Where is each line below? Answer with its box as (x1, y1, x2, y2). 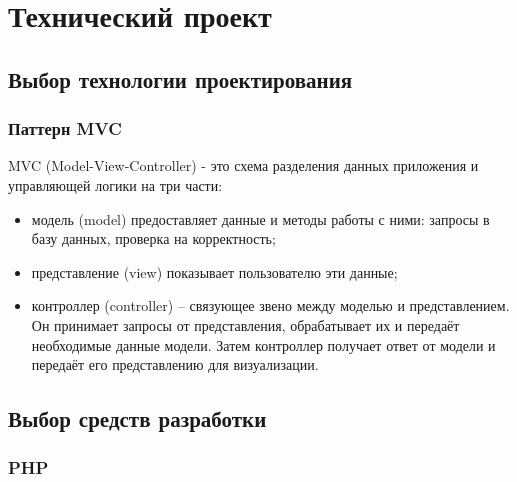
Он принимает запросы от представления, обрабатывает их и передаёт (31, 314, 460, 335)
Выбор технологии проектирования (8, 63, 353, 94)
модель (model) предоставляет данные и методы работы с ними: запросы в (31, 208, 490, 229)
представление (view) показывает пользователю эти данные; (31, 261, 398, 282)
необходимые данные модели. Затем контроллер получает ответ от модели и (31, 334, 496, 355)
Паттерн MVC (8, 116, 122, 141)
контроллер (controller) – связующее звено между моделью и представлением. (31, 295, 510, 316)
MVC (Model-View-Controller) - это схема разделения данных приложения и (8, 155, 479, 176)
